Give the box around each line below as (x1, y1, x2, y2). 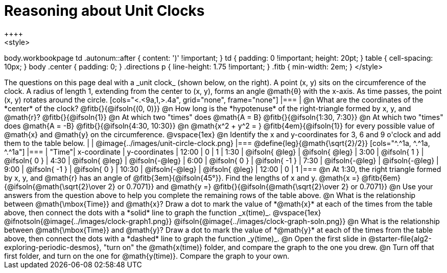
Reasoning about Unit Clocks (4, 2, 205, 19)
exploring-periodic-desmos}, (4, 242, 102, 252)
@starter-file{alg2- (368, 234, 432, 243)
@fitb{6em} (361, 173, 401, 182)
